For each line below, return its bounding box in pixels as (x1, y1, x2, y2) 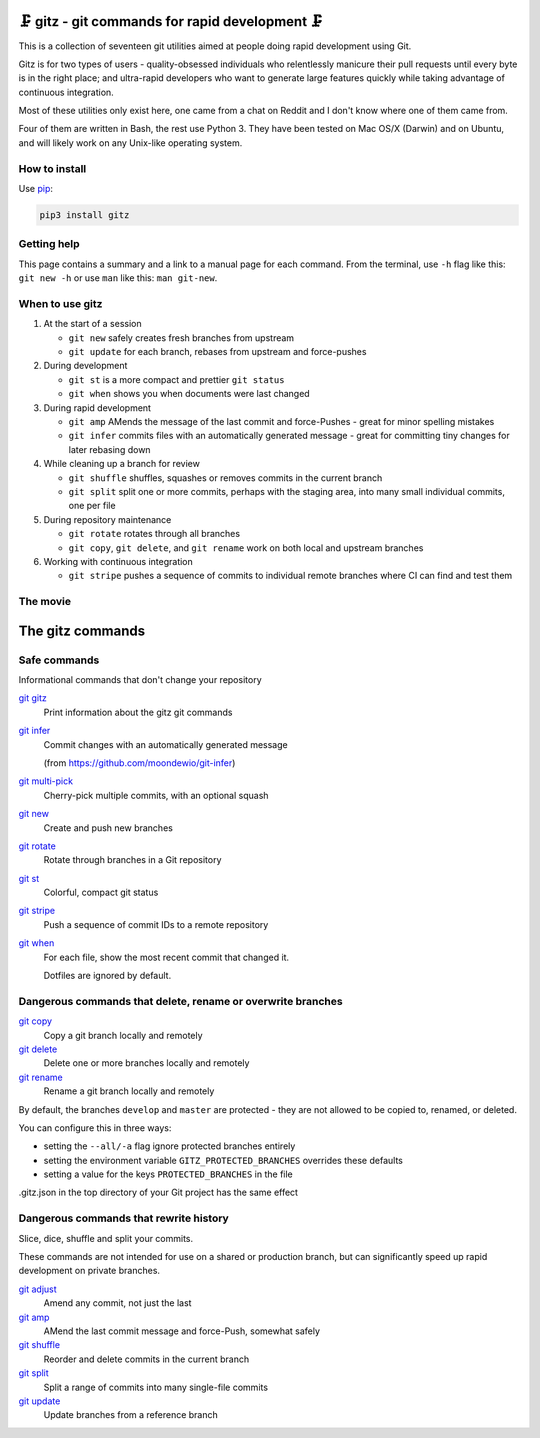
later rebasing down (68, 443, 151, 455)
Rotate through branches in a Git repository (43, 854, 222, 866)
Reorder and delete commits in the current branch (43, 1353, 250, 1365)
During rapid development (43, 401, 152, 414)
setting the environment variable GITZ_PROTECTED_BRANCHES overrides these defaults (43, 1154, 404, 1166)
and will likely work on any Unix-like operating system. (18, 136, 243, 149)
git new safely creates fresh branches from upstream (68, 331, 295, 344)
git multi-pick (18, 775, 74, 787)
